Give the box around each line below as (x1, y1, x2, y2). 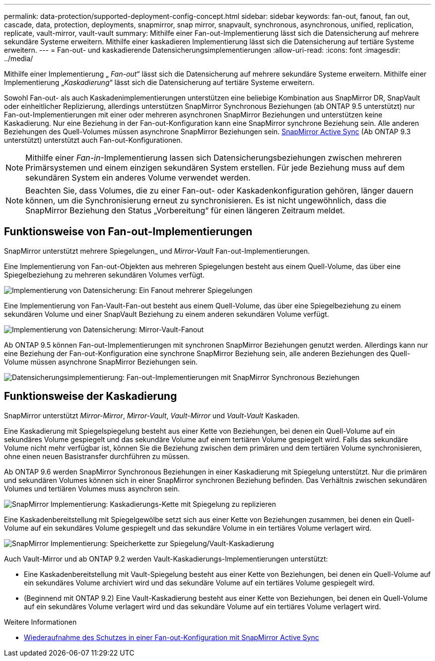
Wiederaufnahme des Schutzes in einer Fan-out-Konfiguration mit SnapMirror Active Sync (24, 633, 319, 642)
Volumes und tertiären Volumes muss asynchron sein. (4, 484, 180, 493)
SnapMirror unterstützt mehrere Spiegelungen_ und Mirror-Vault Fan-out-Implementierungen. (4, 246, 310, 255)
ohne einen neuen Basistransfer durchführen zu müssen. (4, 452, 190, 461)
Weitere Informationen (4, 617, 77, 626)
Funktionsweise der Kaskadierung (4, 390, 177, 403)
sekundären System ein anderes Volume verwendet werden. (25, 173, 251, 183)
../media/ (4, 54, 33, 63)
